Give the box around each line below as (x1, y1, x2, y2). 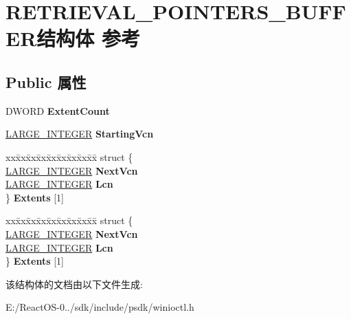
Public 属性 (5, 71, 87, 92)
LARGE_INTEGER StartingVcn (5, 126, 154, 141)
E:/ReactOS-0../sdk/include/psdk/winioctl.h (5, 300, 194, 314)
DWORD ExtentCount (5, 103, 110, 118)
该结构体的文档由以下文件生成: (5, 276, 143, 291)
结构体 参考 (36, 24, 141, 52)
